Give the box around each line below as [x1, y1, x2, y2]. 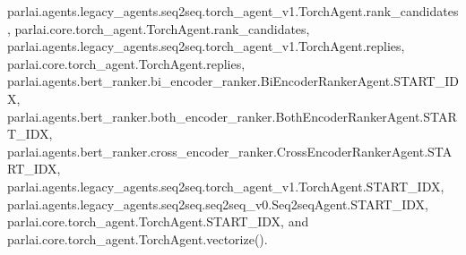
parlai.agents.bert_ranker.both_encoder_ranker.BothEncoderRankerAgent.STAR [7, 106, 457, 125]
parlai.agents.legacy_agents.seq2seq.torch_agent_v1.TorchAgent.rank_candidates [7, 2, 459, 20]
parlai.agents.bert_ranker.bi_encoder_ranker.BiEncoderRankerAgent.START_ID [7, 72, 459, 90]
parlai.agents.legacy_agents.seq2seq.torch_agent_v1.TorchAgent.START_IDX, [7, 176, 444, 195]
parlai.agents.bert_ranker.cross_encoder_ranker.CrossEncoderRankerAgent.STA [7, 141, 453, 160]
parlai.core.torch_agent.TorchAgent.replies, [7, 54, 246, 72]
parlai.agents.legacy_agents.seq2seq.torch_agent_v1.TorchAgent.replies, [7, 37, 405, 55]
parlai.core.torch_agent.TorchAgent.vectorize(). [7, 229, 268, 248]
